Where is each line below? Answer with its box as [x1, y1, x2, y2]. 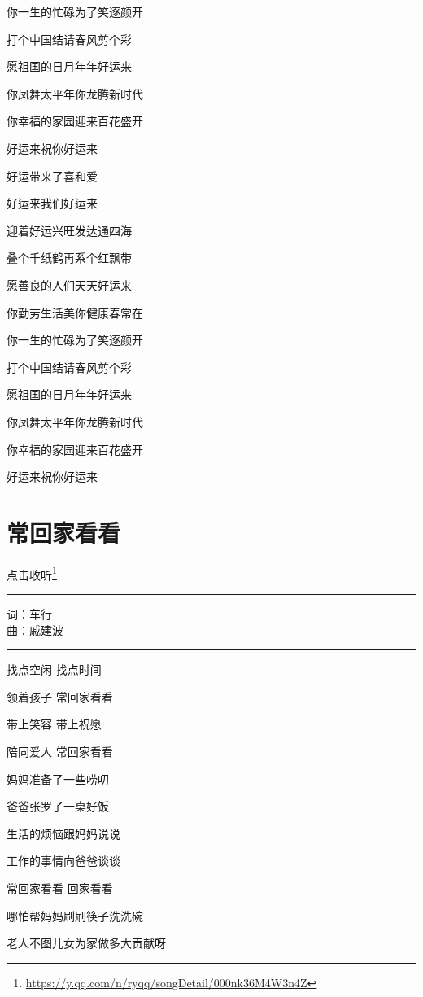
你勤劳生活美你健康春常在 [7, 304, 143, 321]
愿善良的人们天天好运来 [7, 276, 132, 293]
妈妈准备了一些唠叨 [7, 770, 109, 787]
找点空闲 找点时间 [7, 661, 102, 678]
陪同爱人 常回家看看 [7, 743, 113, 760]
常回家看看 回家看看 [7, 880, 113, 896]
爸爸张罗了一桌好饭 [7, 798, 109, 815]
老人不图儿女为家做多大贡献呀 [7, 934, 166, 951]
